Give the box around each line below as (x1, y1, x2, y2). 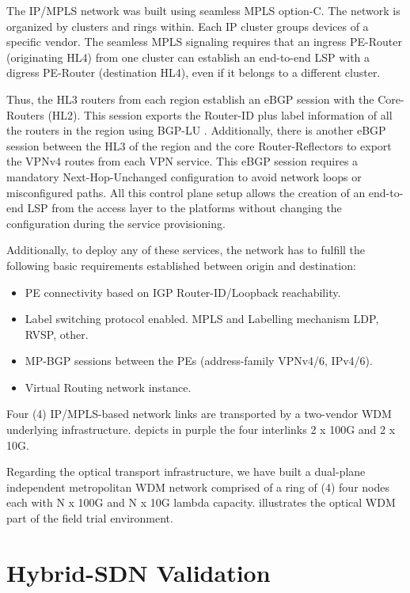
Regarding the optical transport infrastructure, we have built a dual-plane (6, 463, 366, 480)
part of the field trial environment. (6, 510, 173, 526)
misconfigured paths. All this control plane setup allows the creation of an (6, 184, 366, 200)
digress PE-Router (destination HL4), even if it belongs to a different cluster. (6, 64, 381, 81)
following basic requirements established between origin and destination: (6, 257, 356, 273)
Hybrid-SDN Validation (6, 556, 271, 588)
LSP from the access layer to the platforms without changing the (27, 200, 342, 216)
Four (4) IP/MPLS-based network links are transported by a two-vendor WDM (6, 405, 392, 422)
